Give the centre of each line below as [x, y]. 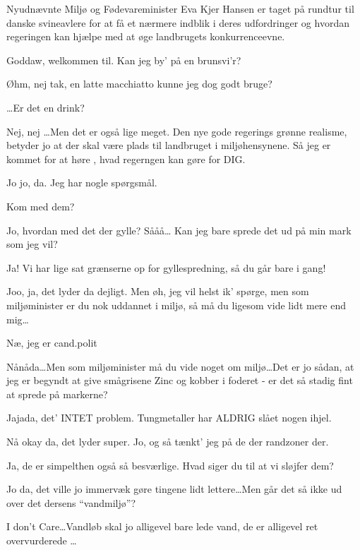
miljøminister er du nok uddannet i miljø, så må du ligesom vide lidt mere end [176, 305]
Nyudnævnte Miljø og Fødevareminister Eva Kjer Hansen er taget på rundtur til [180, 8]
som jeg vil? [32, 244]
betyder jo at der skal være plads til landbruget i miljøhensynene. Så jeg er [169, 145]
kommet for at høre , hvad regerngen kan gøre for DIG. [126, 159]
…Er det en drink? [46, 107]
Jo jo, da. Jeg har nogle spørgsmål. [82, 183]
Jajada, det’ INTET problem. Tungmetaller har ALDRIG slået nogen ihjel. [169, 418]
